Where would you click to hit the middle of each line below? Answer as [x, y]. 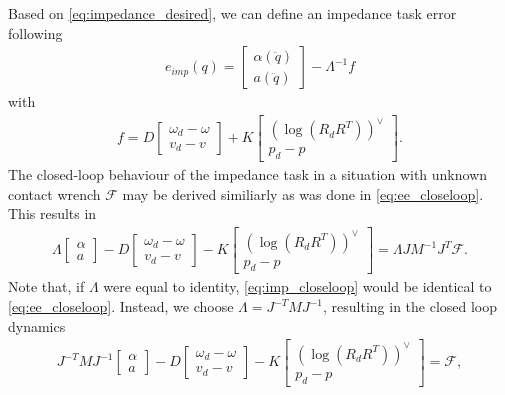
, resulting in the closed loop [410, 306]
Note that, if [46, 286]
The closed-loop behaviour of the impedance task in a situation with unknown [248, 174]
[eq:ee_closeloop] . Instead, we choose [121, 306]
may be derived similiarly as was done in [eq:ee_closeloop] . [303, 193]
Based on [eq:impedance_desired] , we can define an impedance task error [232, 13]
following [35, 32]
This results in [52, 213]
